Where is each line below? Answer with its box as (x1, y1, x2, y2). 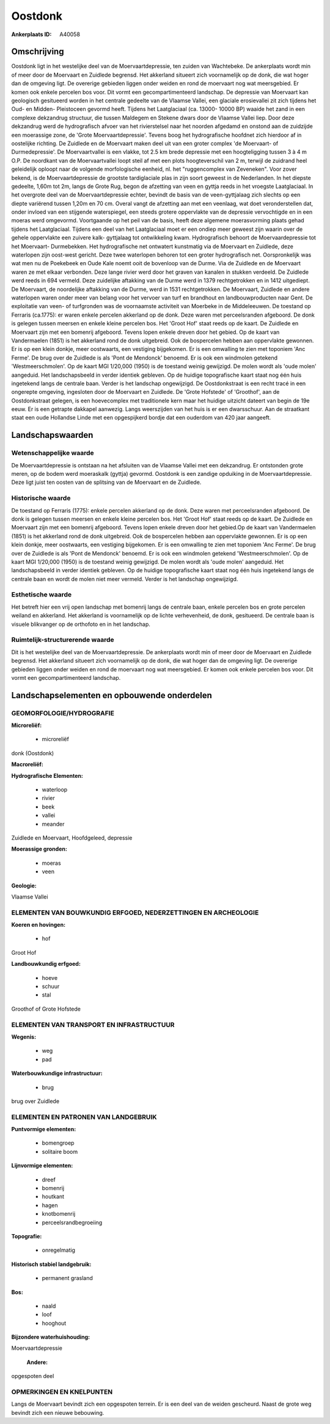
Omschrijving (11, 47, 64, 57)
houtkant (42, 1193, 64, 1200)
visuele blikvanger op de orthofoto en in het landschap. (11, 620, 151, 628)
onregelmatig (42, 1246, 76, 1254)
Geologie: (11, 882, 37, 889)
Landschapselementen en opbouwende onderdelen (11, 690, 212, 701)
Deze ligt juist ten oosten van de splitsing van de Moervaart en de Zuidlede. (11, 478, 202, 486)
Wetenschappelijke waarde (11, 449, 94, 458)
